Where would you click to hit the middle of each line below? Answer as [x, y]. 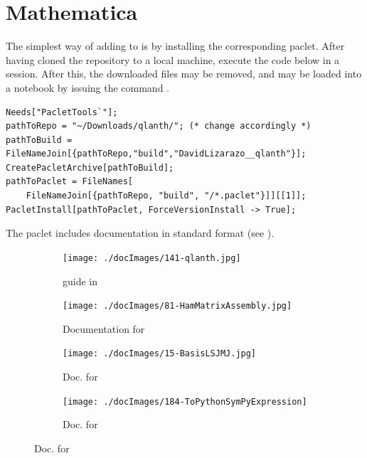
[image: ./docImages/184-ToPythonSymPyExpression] [185, 401]
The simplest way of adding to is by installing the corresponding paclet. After [175, 46]
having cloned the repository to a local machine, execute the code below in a [173, 59]
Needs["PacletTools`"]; [62, 112]
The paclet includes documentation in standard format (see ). [140, 233]
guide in [80, 281]
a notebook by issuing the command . [87, 87]
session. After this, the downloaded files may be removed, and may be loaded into [184, 74]
